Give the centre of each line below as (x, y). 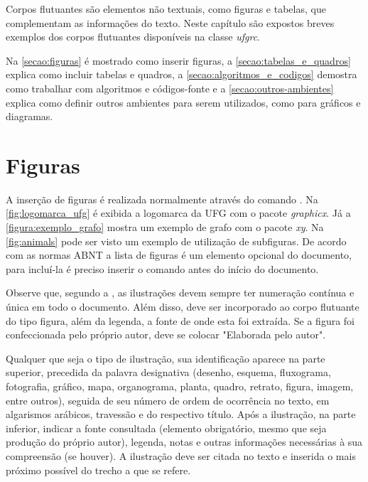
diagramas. (29, 116)
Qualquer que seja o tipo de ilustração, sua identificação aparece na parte (166, 358)
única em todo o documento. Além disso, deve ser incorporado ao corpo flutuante (183, 307)
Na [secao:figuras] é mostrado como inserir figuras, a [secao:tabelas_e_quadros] (178, 60)
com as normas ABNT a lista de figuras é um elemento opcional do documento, (179, 255)
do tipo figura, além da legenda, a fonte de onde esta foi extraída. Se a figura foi (180, 320)
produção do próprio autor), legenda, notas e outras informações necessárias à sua (184, 442)
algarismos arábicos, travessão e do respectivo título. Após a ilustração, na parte (181, 414)
